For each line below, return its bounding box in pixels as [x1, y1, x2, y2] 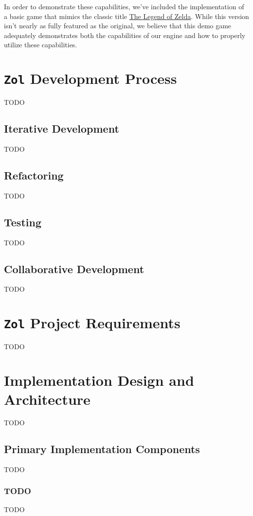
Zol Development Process [4, 68, 177, 88]
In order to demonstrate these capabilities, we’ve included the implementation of [4, 1, 244, 11]
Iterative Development [4, 121, 119, 136]
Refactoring [4, 168, 64, 182]
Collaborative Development [4, 261, 145, 276]
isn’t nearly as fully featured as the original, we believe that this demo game [4, 20, 232, 31]
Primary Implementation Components [4, 441, 200, 456]
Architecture [4, 389, 90, 409]
